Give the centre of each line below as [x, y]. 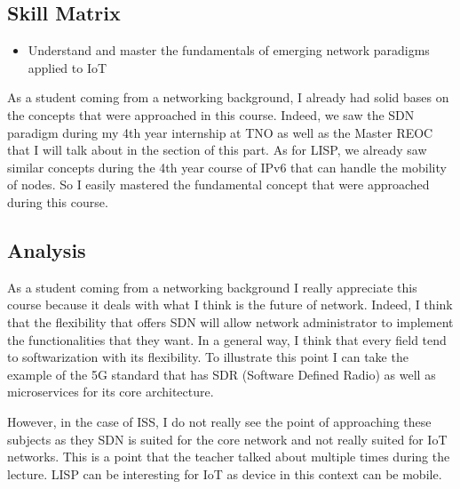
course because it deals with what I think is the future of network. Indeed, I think [230, 305]
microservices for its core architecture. [111, 392]
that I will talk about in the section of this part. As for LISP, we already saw [217, 150]
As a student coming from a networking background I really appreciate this [212, 287]
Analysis [47, 249]
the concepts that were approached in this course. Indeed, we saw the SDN [211, 114]
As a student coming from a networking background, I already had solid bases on [228, 97]
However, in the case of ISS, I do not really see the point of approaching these [219, 421]
